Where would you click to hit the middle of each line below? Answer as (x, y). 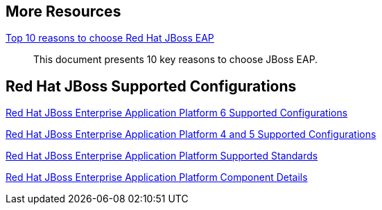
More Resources (63, 11)
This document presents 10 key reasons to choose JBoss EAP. (176, 60)
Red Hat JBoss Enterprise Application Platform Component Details (157, 177)
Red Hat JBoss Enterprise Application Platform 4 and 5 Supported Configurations (191, 134)
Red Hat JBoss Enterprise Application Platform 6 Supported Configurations (177, 113)
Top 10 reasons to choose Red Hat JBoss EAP (110, 38)
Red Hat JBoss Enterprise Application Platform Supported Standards (162, 156)
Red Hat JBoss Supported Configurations (151, 86)
